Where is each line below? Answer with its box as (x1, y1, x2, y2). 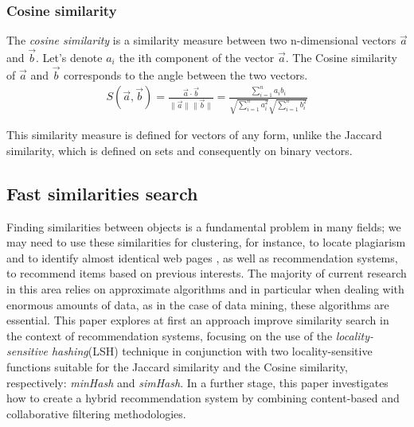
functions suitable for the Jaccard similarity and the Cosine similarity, (6, 358, 348, 375)
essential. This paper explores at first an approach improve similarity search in (6, 312, 389, 328)
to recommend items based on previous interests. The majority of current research (6, 265, 407, 281)
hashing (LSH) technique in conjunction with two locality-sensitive (51, 343, 373, 359)
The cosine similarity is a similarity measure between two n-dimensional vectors (6, 32, 396, 49)
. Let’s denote (36, 49, 103, 66)
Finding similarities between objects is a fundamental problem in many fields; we (6, 218, 401, 235)
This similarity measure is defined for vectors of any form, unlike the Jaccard (6, 126, 382, 143)
